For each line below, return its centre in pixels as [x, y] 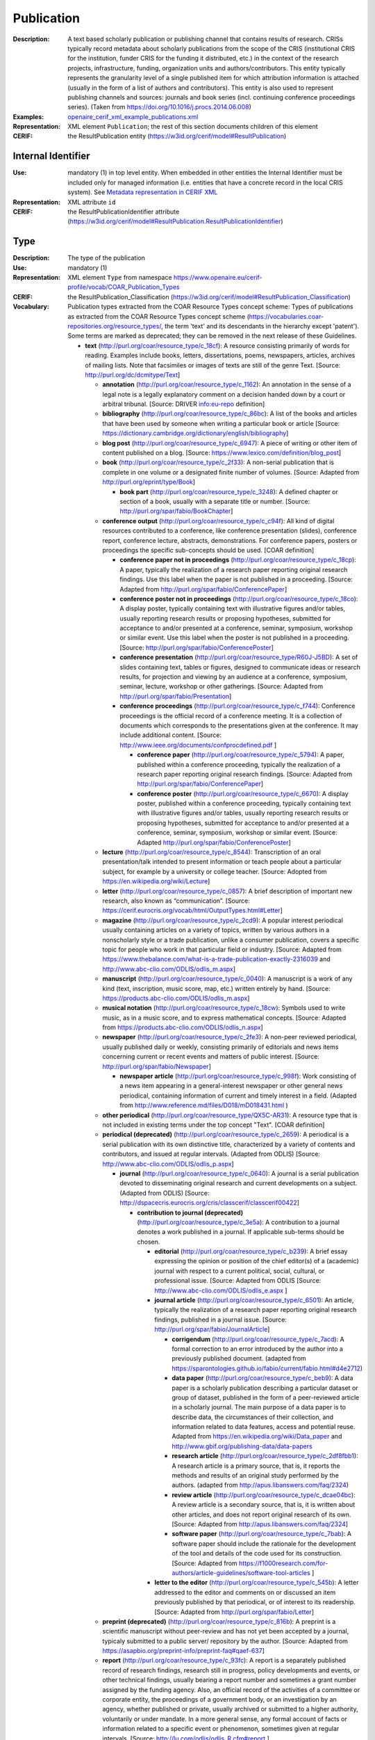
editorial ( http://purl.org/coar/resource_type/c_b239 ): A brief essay [251, 1251]
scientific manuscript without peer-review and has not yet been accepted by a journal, [226, 1631]
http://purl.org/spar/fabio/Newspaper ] [157, 1066]
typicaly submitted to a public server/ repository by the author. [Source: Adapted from [225, 1641]
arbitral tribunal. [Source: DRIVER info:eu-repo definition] [184, 404]
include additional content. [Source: [171, 735]
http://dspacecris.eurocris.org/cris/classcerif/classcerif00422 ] [210, 1203]
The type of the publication [107, 258]
